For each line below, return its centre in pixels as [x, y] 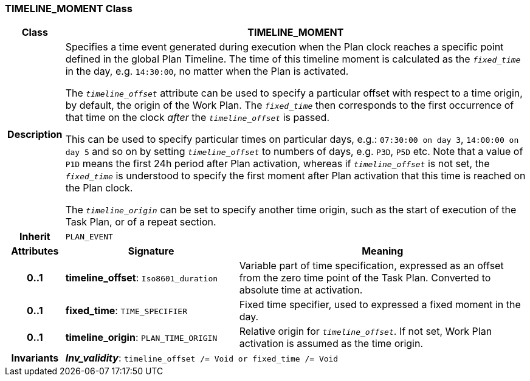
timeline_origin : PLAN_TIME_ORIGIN [141, 338]
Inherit [35, 237]
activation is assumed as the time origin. [331, 344]
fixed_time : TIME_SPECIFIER [126, 311]
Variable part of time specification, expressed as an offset [371, 266]
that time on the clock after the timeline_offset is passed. [198, 118]
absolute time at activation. [301, 290]
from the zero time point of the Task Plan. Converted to [365, 278]
